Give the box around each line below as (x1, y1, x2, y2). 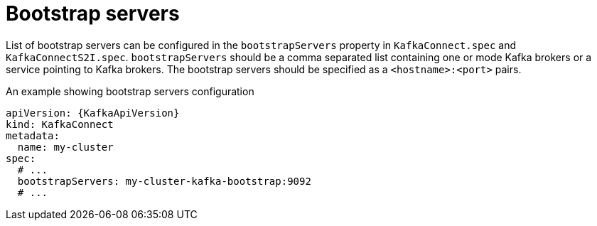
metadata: (6, 129, 60, 141)
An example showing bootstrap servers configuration (6, 85, 254, 97)
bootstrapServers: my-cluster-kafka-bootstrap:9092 (17, 175, 311, 187)
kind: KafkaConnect (6, 118, 114, 130)
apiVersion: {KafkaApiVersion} (6, 107, 180, 119)
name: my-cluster (17, 141, 114, 153)
